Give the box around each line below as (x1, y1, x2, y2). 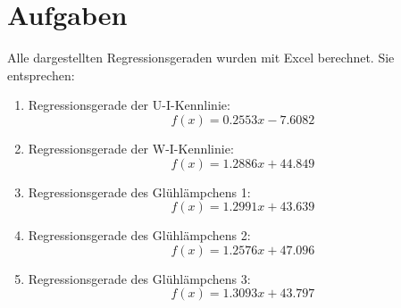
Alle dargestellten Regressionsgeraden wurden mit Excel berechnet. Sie (7, 48, 395, 67)
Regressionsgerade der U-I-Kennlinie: (28, 96, 230, 114)
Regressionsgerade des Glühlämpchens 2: (28, 226, 251, 245)
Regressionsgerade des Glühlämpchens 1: (28, 182, 251, 201)
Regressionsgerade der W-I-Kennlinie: (28, 138, 234, 157)
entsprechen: (7, 65, 75, 84)
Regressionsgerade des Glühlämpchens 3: (28, 269, 251, 287)
